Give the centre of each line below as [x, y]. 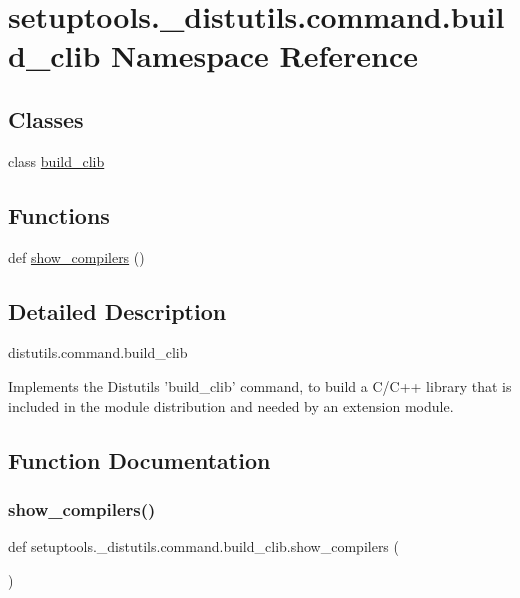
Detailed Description [117, 310]
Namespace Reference [264, 55]
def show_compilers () [76, 256]
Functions [59, 214]
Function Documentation [139, 459]
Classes [46, 118]
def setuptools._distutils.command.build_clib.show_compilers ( [203, 546]
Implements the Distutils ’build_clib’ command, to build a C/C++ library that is [260, 385]
